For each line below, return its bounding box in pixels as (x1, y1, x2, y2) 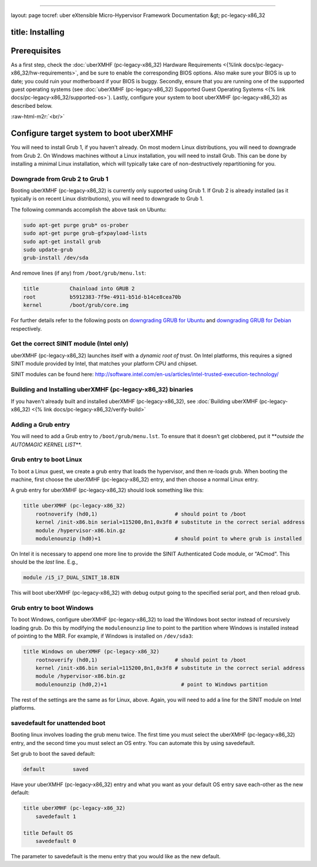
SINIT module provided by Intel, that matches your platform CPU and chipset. (11, 360, 198, 367)
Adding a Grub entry (11, 420, 70, 428)
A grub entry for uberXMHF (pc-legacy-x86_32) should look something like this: (11, 487, 204, 494)
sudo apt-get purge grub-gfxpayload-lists (23, 230, 147, 237)
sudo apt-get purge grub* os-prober (23, 222, 129, 228)
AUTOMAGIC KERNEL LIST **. (11, 441, 82, 448)
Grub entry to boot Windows (11, 604, 94, 612)
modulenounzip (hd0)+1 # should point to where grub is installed (35, 536, 302, 542)
